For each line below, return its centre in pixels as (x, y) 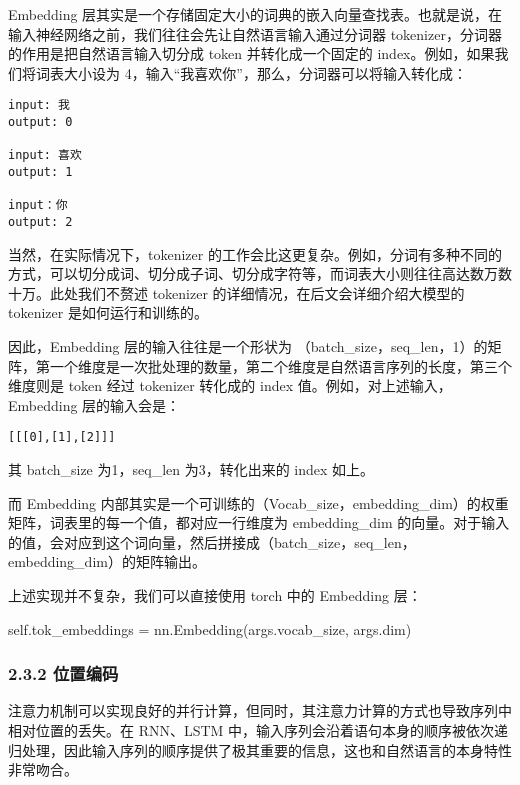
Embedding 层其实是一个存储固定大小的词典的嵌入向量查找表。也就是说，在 (255, 14)
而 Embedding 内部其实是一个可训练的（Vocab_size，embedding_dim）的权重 (258, 502)
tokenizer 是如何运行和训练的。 (108, 312)
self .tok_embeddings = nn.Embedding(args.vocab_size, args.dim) (210, 628)
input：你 (38, 205)
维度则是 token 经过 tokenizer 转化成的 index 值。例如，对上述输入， (230, 385)
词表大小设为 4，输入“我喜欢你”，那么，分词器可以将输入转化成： (251, 72)
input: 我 (39, 105)
